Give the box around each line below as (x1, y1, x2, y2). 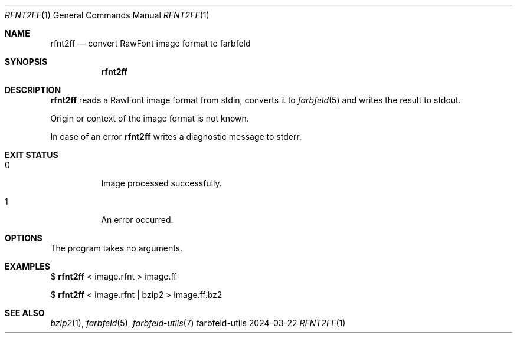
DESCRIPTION (5, 85, 61, 95)
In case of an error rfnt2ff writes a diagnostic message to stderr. (50, 132, 302, 142)
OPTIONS (5, 233, 42, 243)
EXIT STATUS (5, 150, 58, 160)
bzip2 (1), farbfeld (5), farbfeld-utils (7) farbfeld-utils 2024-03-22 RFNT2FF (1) (50, 318, 346, 328)
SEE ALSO (5, 308, 45, 318)
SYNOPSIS (5, 57, 48, 67)
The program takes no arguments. (50, 243, 183, 253)
